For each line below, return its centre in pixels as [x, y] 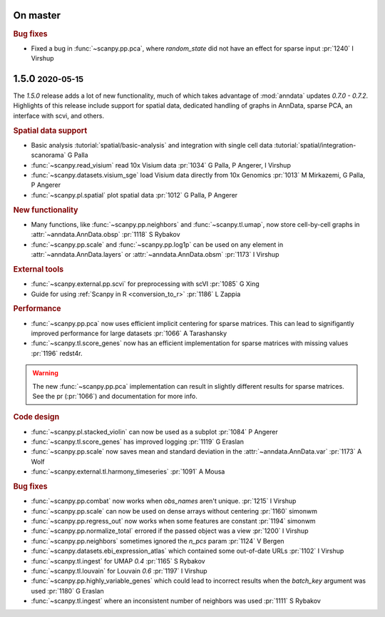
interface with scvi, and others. [59, 116]
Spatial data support [50, 131]
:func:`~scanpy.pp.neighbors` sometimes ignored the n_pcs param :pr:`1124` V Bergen [158, 541]
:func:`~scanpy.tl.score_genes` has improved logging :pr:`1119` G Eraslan [137, 442]
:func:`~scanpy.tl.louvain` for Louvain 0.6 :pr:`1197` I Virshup [119, 571]
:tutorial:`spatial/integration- [315, 145]
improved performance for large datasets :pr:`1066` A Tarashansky [129, 333]
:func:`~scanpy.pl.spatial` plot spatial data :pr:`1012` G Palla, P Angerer [134, 195]
